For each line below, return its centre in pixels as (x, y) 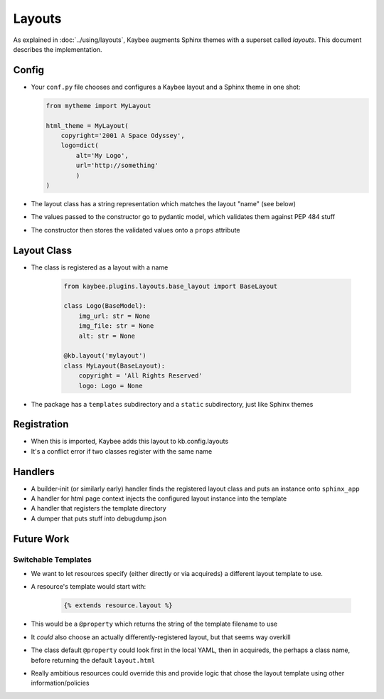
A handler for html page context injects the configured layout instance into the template (159, 498)
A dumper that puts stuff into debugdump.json (99, 518)
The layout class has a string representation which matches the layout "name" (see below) (164, 203)
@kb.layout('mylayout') (105, 356)
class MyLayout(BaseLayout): (114, 365)
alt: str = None (107, 336)
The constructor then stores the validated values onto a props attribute (136, 230)
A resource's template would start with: (89, 587)
